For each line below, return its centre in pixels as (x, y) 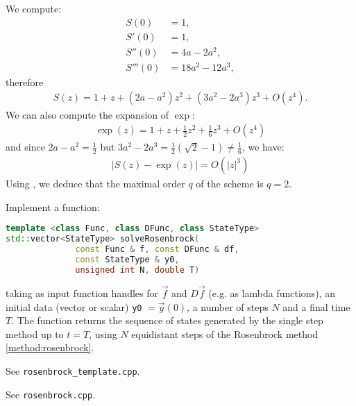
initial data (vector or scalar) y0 (74, 306)
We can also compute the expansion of (87, 114)
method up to (35, 333)
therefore (25, 82)
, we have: (263, 147)
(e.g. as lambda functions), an (272, 293)
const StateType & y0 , (127, 259)
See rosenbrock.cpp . (51, 394)
